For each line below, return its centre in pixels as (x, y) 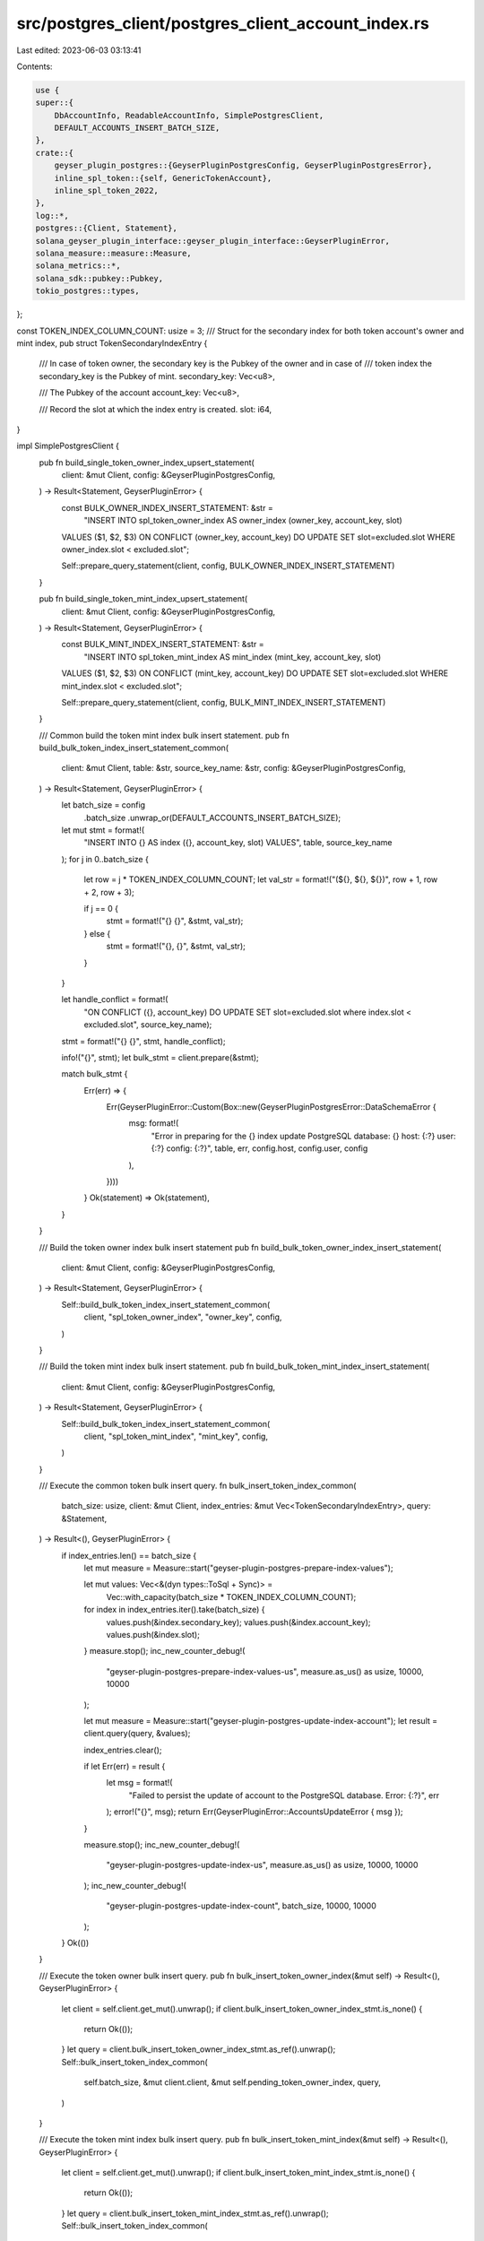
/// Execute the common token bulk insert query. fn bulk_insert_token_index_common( (198, 1486)
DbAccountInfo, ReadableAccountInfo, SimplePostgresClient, (189, 115)
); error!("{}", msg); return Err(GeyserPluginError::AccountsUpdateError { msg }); (255, 1812)
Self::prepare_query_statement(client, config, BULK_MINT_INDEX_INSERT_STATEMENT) (224, 702)
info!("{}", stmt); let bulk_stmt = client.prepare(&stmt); (160, 1057)
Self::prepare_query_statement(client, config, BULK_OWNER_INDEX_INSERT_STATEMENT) (228, 566)
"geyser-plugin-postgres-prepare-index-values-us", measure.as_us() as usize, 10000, (265, 1671)
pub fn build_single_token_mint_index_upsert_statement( (143, 599)
